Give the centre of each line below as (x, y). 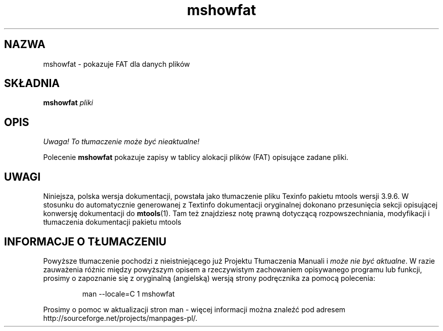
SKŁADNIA (32, 84)
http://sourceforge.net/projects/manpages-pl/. (120, 318)
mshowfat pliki (68, 103)
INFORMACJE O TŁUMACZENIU (85, 241)
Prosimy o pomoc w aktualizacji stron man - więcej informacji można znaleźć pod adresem (194, 309)
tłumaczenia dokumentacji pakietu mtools (112, 222)
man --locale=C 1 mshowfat (128, 294)
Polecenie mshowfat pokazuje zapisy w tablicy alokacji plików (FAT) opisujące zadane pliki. (196, 157)
